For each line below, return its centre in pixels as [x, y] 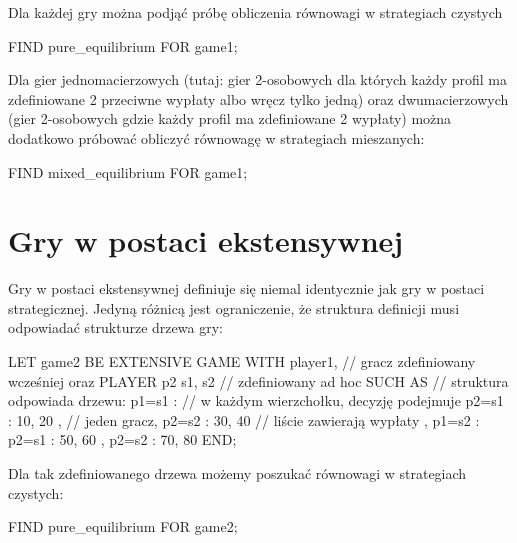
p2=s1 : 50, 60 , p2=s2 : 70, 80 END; [122, 439]
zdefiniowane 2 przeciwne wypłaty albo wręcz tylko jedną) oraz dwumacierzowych [258, 98]
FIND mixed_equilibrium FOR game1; [128, 171]
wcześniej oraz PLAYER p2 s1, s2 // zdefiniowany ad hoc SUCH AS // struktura [258, 380]
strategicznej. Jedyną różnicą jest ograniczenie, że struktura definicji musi [234, 307]
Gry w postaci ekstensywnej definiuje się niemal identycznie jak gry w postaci [246, 288]
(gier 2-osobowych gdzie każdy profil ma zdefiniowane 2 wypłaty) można [230, 118]
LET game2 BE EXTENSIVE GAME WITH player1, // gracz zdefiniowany [242, 361]
